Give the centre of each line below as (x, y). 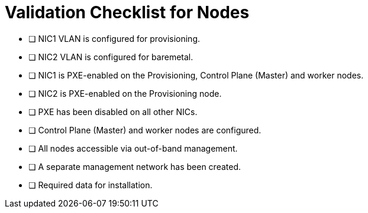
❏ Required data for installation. (91, 185)
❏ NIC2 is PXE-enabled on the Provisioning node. (125, 93)
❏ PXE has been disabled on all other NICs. (113, 112)
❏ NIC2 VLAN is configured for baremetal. (111, 57)
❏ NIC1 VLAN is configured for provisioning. (114, 38)
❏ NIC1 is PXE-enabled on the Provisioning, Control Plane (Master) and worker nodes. (196, 75)
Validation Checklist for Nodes (127, 12)
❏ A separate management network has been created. (135, 166)
